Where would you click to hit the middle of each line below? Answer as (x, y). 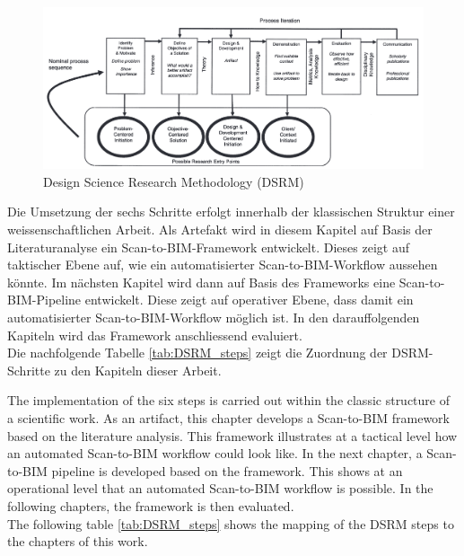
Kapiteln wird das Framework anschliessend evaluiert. (155, 335)
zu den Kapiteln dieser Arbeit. (138, 370)
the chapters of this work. (78, 541)
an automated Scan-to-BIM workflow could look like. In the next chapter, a (215, 453)
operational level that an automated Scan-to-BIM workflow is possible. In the (220, 488)
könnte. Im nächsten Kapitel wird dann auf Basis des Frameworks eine (201, 282)
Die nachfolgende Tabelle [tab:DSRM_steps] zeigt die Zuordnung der (197, 353)
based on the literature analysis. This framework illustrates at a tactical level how (232, 435)
